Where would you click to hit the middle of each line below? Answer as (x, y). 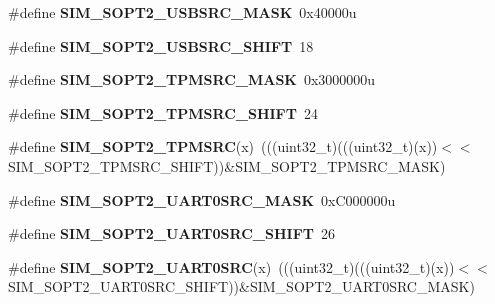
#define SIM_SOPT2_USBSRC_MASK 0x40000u (182, 12)
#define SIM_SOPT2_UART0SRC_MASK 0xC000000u (202, 199)
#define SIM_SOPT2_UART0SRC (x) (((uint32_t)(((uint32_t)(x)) (231, 266)
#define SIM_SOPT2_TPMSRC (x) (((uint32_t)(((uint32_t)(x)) (223, 146)
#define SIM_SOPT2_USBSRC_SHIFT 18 (161, 45)
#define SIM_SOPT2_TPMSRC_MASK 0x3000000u (192, 79)
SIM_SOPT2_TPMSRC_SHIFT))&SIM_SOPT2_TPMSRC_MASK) (227, 165)
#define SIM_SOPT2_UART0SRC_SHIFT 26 (171, 233)
